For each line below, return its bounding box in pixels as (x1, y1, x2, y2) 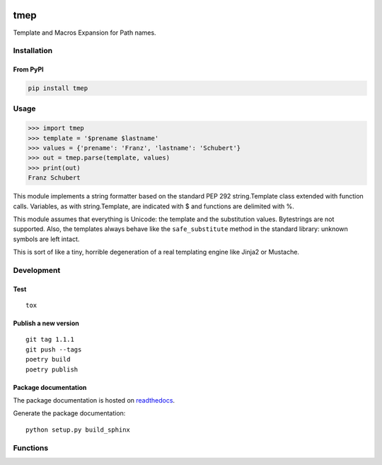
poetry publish (25, 365, 79, 374)
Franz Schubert (28, 174, 81, 182)
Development (13, 265, 61, 275)
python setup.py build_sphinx (25, 425, 131, 434)
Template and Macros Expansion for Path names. (13, 28, 156, 37)
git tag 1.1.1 (25, 335, 74, 344)
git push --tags (25, 345, 82, 354)
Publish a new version (13, 319, 79, 327)
